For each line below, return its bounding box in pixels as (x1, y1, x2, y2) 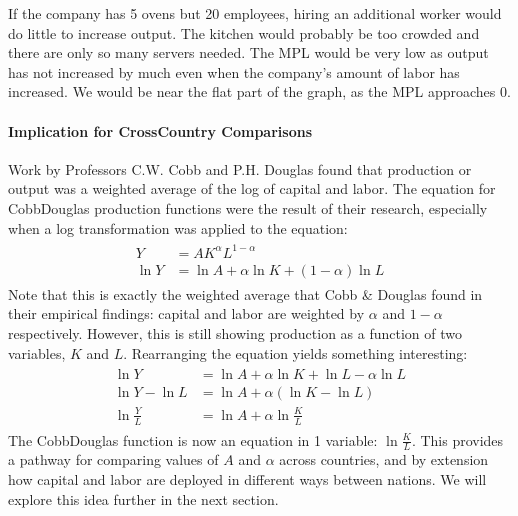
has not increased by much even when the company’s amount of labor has (8, 61, 460, 82)
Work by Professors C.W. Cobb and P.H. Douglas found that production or (8, 158, 472, 179)
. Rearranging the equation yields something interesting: (123, 342, 468, 363)
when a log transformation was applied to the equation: (8, 217, 348, 238)
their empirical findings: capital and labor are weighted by (8, 303, 365, 324)
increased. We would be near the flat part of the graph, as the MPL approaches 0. (8, 81, 511, 102)
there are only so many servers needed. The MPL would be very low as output (8, 42, 489, 63)
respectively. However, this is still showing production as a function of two (8, 322, 463, 343)
